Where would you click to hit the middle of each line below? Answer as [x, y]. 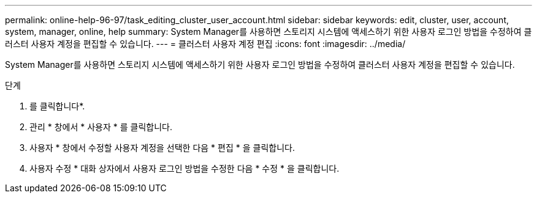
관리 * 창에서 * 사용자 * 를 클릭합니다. [101, 127]
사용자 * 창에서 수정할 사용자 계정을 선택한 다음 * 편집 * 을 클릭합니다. [162, 148]
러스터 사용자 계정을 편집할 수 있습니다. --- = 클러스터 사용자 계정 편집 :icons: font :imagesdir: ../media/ [205, 44]
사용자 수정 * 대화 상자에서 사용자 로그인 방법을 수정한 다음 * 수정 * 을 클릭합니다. [185, 168]
